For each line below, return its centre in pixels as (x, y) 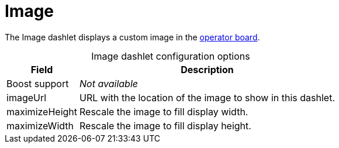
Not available (109, 83)
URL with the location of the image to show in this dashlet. (207, 97)
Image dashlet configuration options (171, 56)
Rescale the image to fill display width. (164, 111)
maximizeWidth (40, 125)
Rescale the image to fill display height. (165, 125)
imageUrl (27, 97)
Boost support (38, 83)
